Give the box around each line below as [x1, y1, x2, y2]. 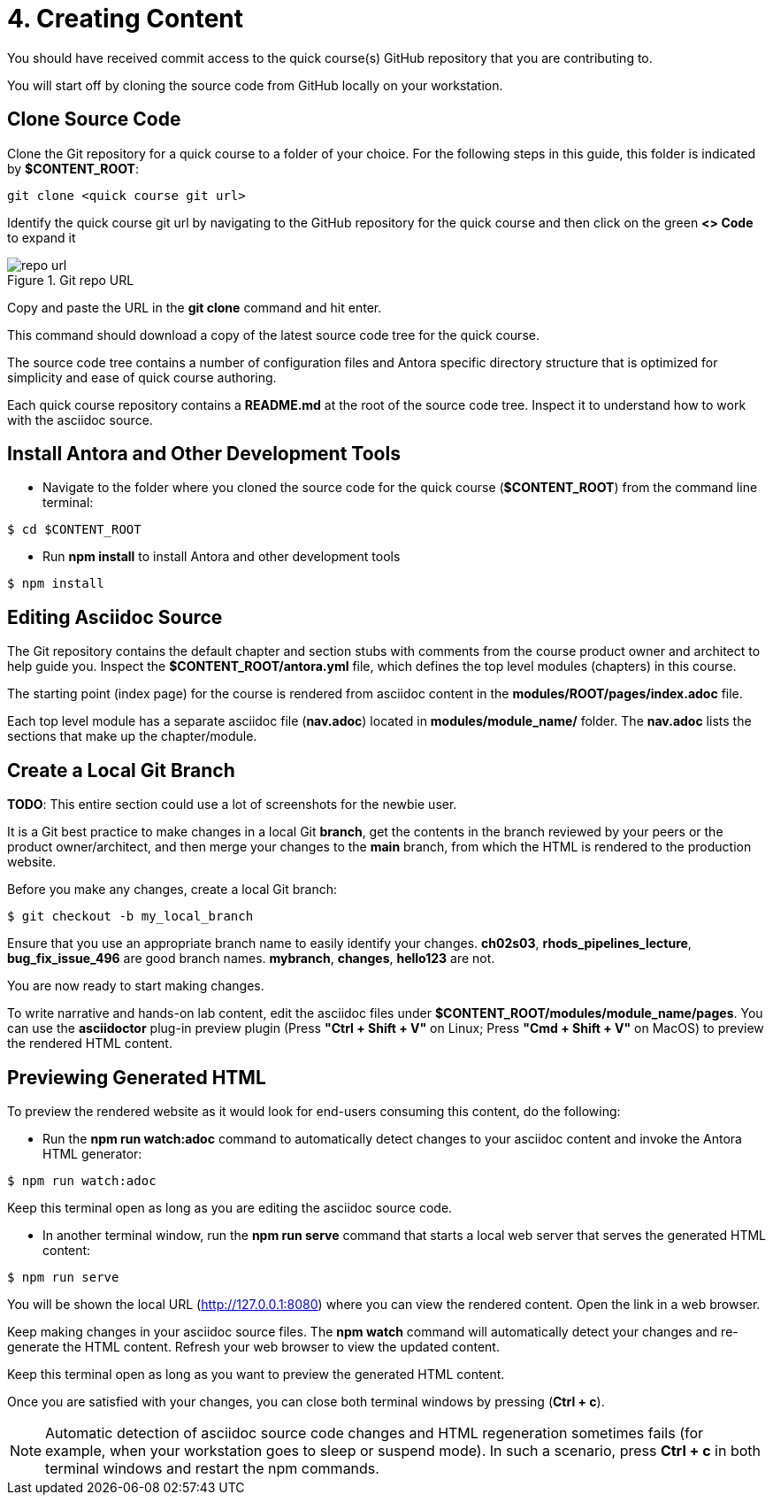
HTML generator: [42, 1145, 142, 1161]
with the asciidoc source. [7, 412, 153, 427]
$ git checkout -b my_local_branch [7, 909, 254, 924]
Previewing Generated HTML [7, 1066, 266, 1089]
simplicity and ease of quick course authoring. [7, 369, 277, 385]
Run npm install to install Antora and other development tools [42, 549, 401, 565]
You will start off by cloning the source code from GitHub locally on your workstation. [7, 77, 503, 93]
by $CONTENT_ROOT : [7, 160, 140, 176]
